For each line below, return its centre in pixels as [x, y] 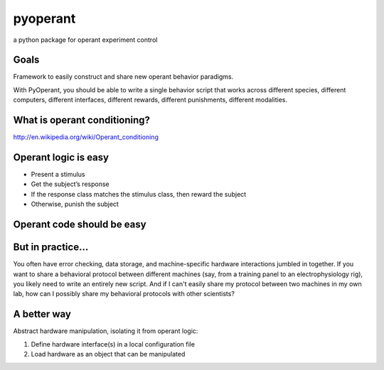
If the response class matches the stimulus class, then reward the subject [139, 194]
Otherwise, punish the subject [75, 204]
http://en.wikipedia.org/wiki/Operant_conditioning [86, 137]
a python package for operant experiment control [85, 40]
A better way [42, 314]
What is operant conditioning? [82, 120]
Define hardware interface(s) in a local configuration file [113, 344]
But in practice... [51, 247]
